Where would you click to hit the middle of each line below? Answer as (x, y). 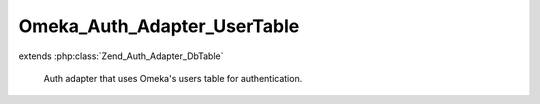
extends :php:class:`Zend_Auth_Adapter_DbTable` (121, 56)
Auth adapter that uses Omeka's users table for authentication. (173, 78)
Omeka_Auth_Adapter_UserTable (159, 26)
